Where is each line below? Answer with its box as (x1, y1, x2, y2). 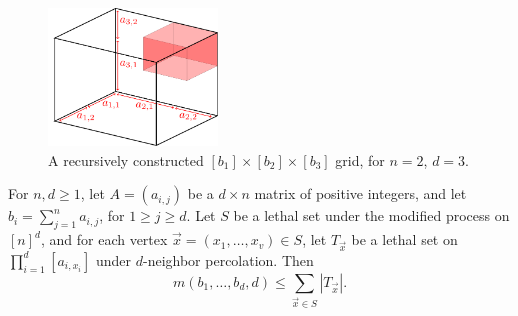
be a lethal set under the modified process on (233, 205, 510, 226)
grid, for (335, 149, 385, 170)
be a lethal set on (351, 229, 458, 250)
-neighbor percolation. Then (142, 249, 314, 270)
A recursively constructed (48, 149, 204, 170)
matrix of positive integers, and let (254, 183, 467, 204)
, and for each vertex (40, 229, 168, 250)
